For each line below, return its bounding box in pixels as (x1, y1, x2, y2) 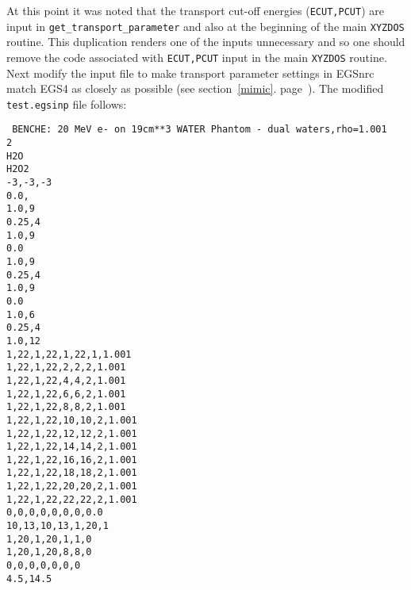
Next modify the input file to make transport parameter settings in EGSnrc (6, 64, 375, 81)
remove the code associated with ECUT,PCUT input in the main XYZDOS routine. (6, 48, 387, 65)
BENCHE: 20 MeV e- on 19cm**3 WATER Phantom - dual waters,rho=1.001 (12, 124, 387, 136)
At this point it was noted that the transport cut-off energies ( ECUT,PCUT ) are (6, 2, 384, 18)
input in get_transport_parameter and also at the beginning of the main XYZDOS (6, 17, 405, 34)
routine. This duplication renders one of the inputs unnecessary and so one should (6, 33, 405, 50)
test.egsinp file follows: (6, 95, 127, 112)
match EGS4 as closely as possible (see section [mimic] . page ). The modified (6, 80, 384, 97)
